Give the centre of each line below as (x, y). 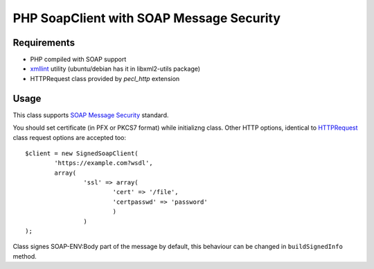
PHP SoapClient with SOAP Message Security (146, 18)
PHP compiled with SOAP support (78, 60)
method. (25, 256)
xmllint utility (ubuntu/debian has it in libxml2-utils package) (115, 69)
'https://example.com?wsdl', (104, 163)
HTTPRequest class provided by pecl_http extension (105, 78)
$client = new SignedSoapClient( (82, 153)
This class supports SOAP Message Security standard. (91, 115)
